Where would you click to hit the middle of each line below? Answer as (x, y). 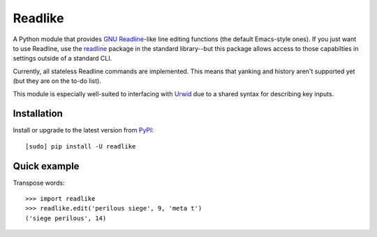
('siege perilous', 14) (66, 218)
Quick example (46, 166)
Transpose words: (39, 183)
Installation (38, 114)
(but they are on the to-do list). (57, 81)
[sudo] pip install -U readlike (81, 146)
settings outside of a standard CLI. (62, 59)
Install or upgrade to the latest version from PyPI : (83, 130)
